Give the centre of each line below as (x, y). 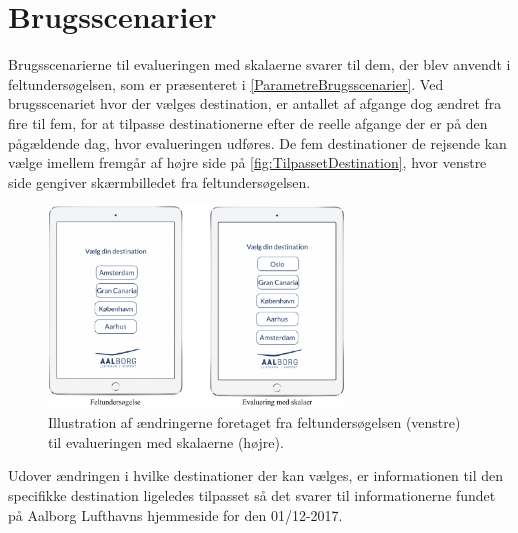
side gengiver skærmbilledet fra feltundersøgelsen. (159, 181)
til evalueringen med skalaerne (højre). (166, 441)
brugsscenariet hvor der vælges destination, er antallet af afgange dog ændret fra (255, 103)
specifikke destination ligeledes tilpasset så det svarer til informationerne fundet (252, 495)
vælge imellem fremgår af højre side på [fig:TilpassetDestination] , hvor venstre (247, 162)
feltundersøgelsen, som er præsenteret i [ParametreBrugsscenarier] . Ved (226, 83)
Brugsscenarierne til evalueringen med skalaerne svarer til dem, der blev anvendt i (259, 64)
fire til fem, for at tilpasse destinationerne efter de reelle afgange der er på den (248, 122)
